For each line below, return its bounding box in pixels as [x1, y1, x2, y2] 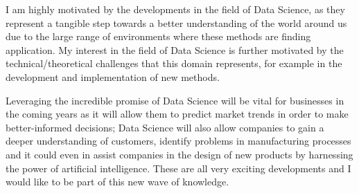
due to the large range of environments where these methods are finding [6, 29, 311, 44]
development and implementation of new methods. [6, 69, 220, 84]
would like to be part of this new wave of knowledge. [6, 174, 229, 189]
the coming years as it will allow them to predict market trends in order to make [6, 107, 349, 121]
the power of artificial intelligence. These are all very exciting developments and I [6, 160, 351, 175]
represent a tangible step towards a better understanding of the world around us [6, 15, 347, 30]
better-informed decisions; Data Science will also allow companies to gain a [6, 120, 324, 134]
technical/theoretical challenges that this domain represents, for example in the [6, 56, 342, 71]
